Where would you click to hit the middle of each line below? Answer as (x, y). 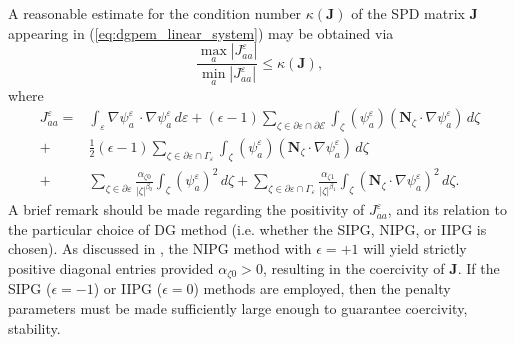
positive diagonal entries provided (111, 267)
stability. (34, 327)
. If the (478, 267)
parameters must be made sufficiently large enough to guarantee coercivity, (238, 307)
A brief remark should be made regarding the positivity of (186, 209)
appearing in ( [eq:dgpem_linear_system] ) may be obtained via (201, 32)
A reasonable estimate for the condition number (155, 13)
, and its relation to (447, 209)
